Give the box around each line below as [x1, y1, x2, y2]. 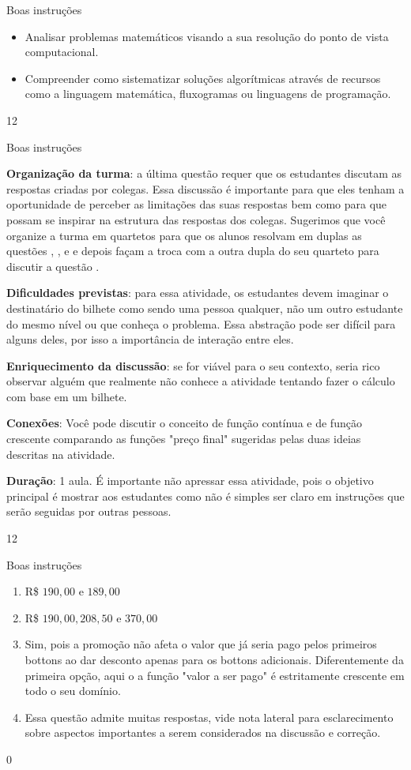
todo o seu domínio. [25, 682, 121, 699]
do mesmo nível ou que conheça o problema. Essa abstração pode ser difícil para [6, 315, 396, 332]
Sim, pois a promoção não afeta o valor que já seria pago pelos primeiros [25, 636, 377, 652]
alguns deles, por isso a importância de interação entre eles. [6, 331, 294, 347]
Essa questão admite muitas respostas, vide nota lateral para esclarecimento [25, 708, 394, 725]
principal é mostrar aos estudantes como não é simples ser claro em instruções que [6, 487, 405, 504]
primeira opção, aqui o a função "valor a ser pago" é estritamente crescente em [25, 667, 405, 683]
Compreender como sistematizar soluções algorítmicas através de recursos [25, 69, 381, 86]
